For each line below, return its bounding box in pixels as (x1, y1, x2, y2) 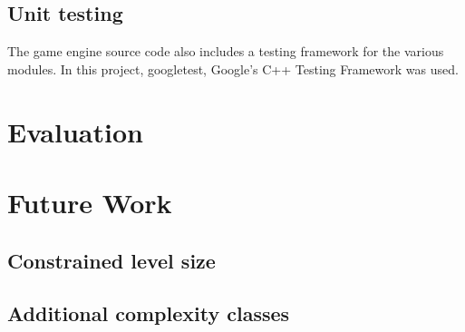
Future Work (7, 183, 172, 220)
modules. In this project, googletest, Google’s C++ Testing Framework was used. (7, 59, 459, 78)
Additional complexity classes (7, 299, 290, 327)
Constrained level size (7, 246, 216, 274)
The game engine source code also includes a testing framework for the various (7, 42, 444, 61)
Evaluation (7, 112, 143, 150)
